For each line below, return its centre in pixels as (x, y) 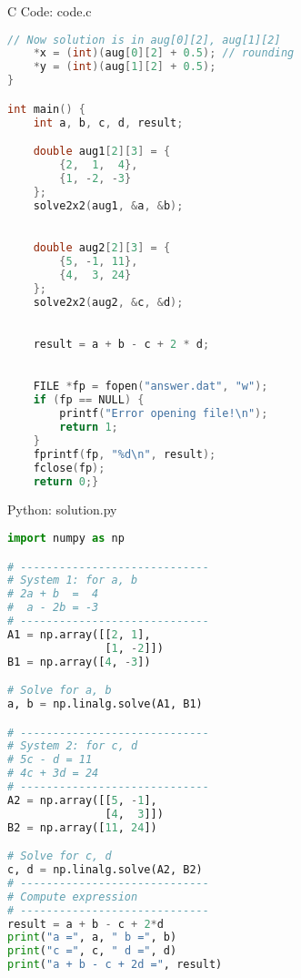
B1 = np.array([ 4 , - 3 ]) (79, 662)
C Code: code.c (50, 11)
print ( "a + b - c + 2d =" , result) (115, 965)
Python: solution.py (62, 509)
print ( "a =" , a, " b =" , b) (92, 937)
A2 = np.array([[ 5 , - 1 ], (82, 800)
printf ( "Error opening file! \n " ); (164, 414)
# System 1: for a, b (73, 581)
